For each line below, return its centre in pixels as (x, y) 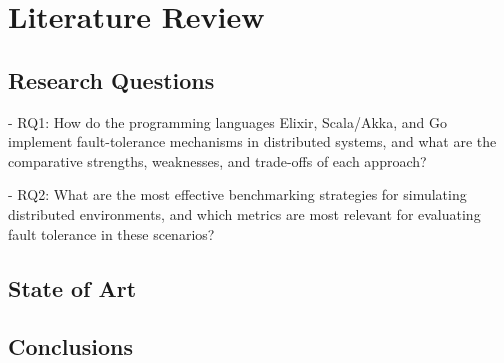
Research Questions (111, 79)
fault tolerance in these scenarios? (111, 233)
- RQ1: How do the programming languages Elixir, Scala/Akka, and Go (227, 121)
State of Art (72, 287)
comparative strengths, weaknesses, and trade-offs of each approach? (217, 160)
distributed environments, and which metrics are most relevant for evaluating (244, 213)
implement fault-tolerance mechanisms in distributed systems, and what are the (252, 141)
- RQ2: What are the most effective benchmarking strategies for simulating (237, 194)
